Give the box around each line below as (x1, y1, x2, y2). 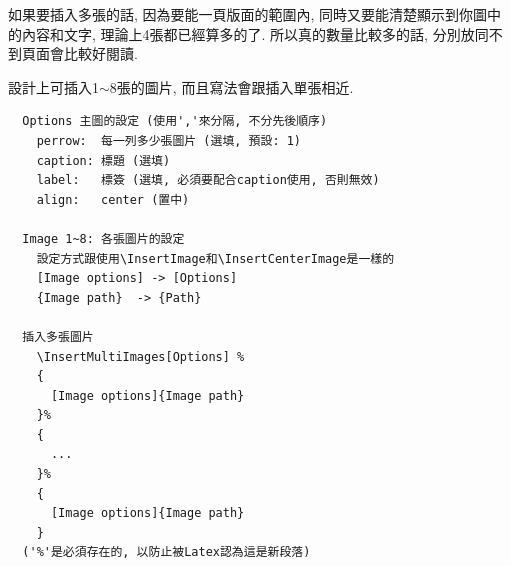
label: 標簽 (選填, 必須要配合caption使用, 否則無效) (36, 173, 380, 188)
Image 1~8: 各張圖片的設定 (22, 231, 185, 246)
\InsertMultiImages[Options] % (36, 349, 245, 364)
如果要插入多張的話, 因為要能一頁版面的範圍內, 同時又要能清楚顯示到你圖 (8, 4, 488, 24)
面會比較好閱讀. (35, 43, 138, 64)
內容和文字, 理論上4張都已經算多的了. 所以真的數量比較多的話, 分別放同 (21, 23, 489, 44)
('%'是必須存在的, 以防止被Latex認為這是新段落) (22, 545, 311, 560)
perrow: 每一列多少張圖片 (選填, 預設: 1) (36, 133, 302, 148)
